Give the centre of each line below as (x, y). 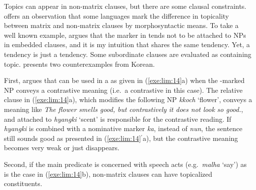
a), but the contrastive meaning (190, 138)
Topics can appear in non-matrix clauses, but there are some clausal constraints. (125, 6)
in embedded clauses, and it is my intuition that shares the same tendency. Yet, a (127, 44)
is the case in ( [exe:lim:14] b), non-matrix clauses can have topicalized (108, 174)
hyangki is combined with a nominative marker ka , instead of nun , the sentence (123, 128)
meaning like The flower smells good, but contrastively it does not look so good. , (124, 109)
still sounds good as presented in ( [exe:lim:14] (73, 138)
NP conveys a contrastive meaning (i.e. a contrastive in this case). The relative (123, 90)
